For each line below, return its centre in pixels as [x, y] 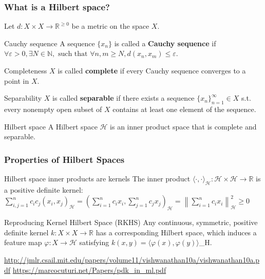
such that [73, 54]
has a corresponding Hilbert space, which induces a [176, 232]
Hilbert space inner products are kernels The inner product [97, 178]
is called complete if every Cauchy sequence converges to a [152, 70]
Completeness [26, 70]
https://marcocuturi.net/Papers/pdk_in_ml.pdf [89, 269]
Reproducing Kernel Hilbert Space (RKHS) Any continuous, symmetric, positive [131, 222]
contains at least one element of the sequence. [184, 109]
